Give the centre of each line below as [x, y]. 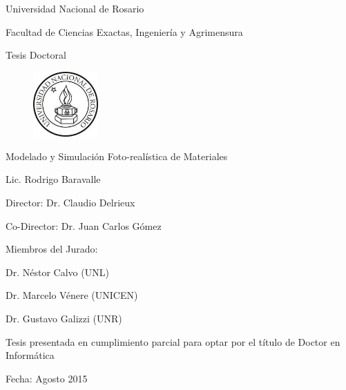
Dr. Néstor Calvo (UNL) [57, 272]
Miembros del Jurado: [52, 249]
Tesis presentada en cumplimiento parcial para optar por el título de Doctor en [173, 341]
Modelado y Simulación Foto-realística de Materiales [117, 156]
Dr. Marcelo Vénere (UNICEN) [72, 295]
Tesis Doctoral [36, 55]
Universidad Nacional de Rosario [75, 8]
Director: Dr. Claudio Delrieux [70, 203]
